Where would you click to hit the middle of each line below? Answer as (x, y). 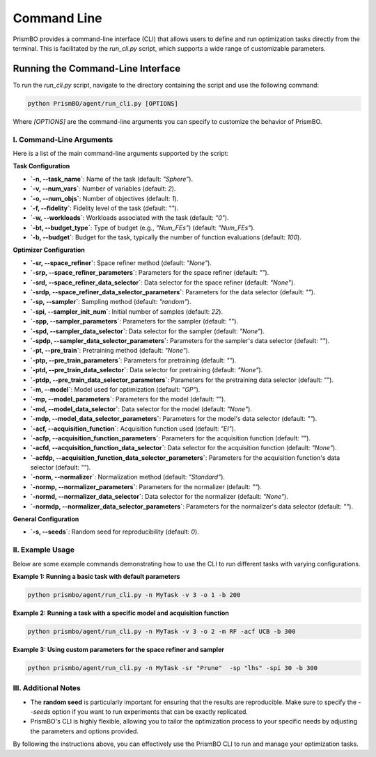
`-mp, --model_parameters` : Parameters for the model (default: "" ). (128, 399)
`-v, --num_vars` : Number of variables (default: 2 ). (103, 189)
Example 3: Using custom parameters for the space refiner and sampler (118, 649)
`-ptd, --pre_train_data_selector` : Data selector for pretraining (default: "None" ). (147, 370)
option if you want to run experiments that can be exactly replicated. (150, 711)
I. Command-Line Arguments (63, 139)
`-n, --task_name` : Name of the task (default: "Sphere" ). (112, 179)
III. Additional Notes (47, 688)
